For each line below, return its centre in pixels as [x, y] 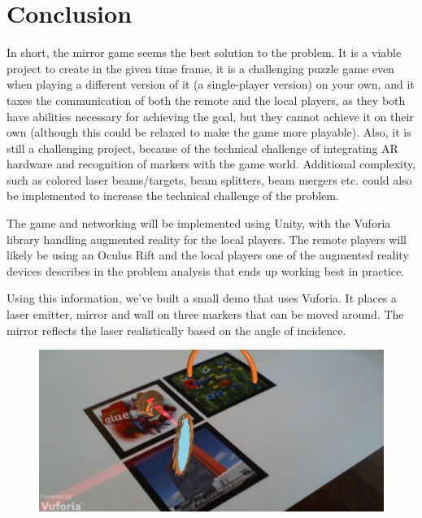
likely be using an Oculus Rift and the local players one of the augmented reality [208, 255]
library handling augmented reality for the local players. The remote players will [207, 239]
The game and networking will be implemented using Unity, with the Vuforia [199, 223]
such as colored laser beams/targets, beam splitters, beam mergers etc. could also [209, 179]
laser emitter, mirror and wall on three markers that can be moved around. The [205, 314]
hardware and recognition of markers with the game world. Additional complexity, [211, 164]
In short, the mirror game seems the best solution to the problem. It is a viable [204, 52]
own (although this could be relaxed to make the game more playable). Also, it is [209, 132]
